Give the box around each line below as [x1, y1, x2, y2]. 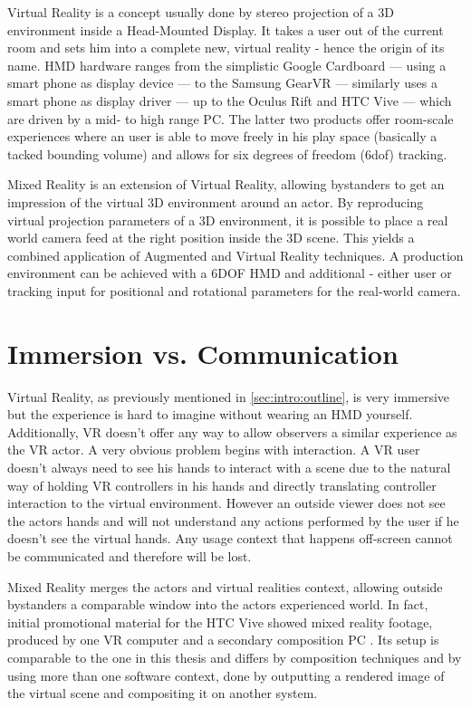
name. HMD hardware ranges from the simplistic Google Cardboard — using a [7, 55, 447, 74]
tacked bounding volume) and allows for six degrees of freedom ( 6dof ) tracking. [7, 144, 447, 163]
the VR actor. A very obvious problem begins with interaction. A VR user [7, 440, 420, 459]
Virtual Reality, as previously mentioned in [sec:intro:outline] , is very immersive [7, 387, 450, 406]
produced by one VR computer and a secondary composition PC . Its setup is [7, 630, 439, 649]
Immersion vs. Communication [7, 334, 399, 371]
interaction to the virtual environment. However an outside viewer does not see [7, 493, 446, 512]
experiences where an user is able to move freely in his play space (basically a [7, 127, 437, 146]
